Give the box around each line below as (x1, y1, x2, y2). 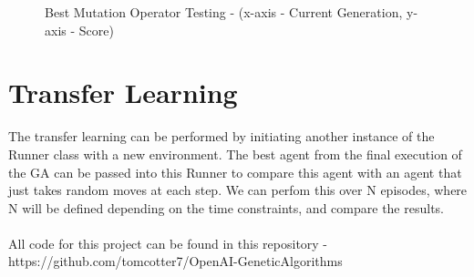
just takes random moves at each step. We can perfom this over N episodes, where (8, 180, 468, 200)
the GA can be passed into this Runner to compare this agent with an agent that (8, 162, 462, 181)
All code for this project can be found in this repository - (8, 233, 328, 252)
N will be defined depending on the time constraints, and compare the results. (8, 198, 444, 217)
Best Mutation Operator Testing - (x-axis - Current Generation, (45, 3, 403, 21)
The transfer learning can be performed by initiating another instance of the (8, 127, 435, 146)
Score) (78, 20, 114, 39)
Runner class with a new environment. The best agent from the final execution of (8, 144, 462, 163)
